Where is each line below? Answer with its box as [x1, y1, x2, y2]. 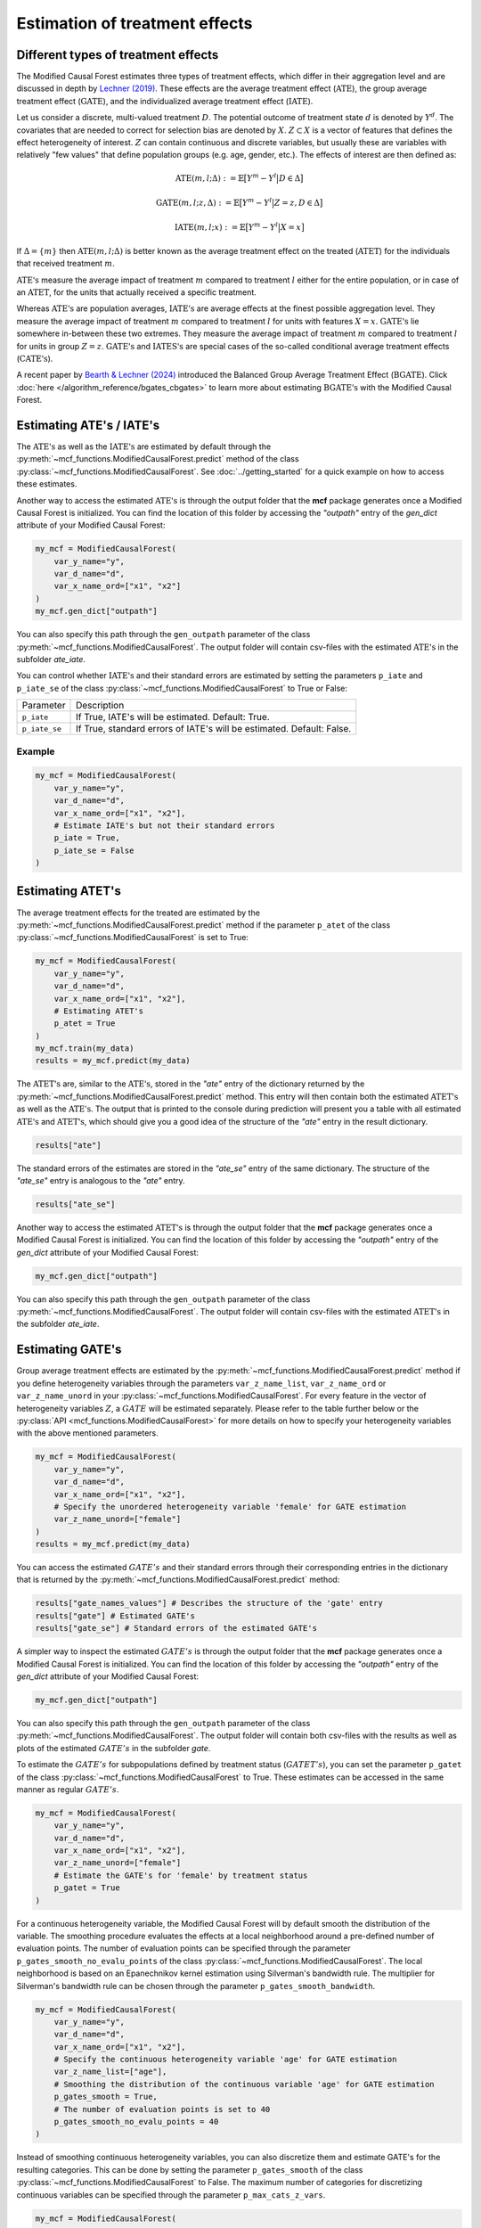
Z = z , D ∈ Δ [273, 197, 321, 208]
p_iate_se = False [53, 845, 135, 856]
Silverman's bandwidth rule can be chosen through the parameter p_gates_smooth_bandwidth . [16, 1980, 376, 1991]
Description [76, 700, 125, 712]
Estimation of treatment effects [16, 13, 253, 33]
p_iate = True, [53, 833, 120, 843]
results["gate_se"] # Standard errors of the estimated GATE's [35, 1623, 318, 1634]
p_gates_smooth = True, [53, 2092, 158, 2102]
